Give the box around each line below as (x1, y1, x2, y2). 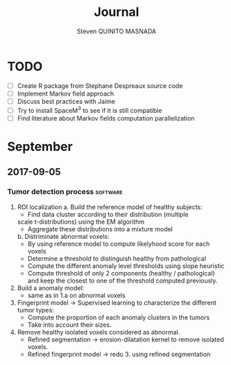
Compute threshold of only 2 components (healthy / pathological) (27, 269, 215, 277)
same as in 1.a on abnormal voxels (27, 291, 126, 299)
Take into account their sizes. (27, 320, 112, 329)
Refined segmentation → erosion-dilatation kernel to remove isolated (27, 335, 224, 344)
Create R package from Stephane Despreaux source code (17, 81, 183, 90)
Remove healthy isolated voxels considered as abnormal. (17, 328, 180, 336)
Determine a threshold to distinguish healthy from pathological (27, 254, 207, 262)
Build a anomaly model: (17, 283, 85, 292)
